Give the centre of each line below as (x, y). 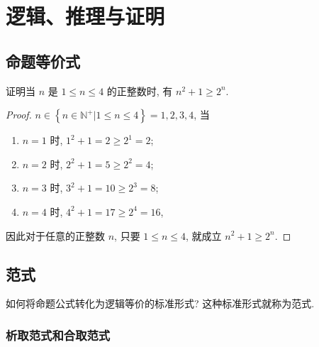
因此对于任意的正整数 (55, 235)
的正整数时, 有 (140, 90)
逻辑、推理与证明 (85, 16)
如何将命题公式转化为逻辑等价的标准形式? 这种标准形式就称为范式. (160, 303)
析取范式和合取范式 (58, 335)
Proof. (19, 115)
